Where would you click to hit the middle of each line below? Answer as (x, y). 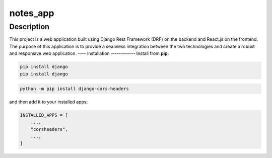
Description (29, 27)
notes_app (32, 13)
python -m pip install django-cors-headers (75, 89)
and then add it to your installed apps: (49, 102)
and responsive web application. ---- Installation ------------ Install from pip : (89, 53)
